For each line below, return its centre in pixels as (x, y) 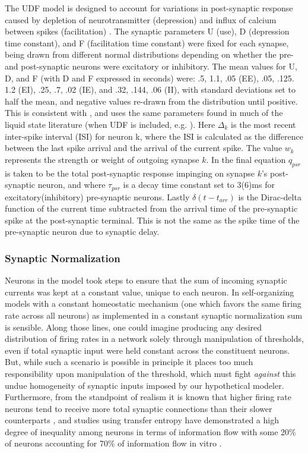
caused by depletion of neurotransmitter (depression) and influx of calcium (141, 19)
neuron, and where (72, 185)
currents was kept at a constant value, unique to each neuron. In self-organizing (150, 292)
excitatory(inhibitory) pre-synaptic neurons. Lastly (97, 196)
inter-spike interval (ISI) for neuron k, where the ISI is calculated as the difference (154, 136)
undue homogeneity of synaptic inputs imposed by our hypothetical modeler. (145, 385)
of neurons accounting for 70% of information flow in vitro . (113, 443)
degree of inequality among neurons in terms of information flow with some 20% (150, 431)
